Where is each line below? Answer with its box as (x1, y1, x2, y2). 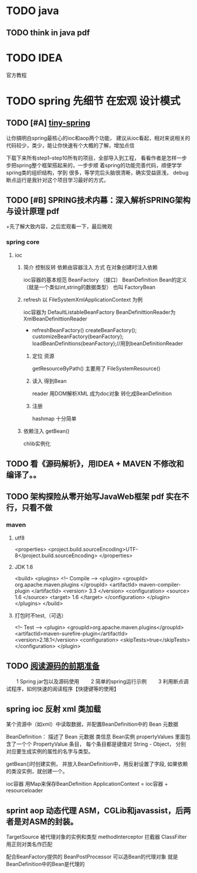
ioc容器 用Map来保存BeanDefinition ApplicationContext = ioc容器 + (6, 781, 168, 788)
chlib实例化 (23, 440, 51, 447)
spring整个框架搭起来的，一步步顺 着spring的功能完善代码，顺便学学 (16, 161, 182, 168)
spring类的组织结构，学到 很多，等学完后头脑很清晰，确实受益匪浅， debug (6, 169, 189, 176)
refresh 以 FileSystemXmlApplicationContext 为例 (23, 296, 143, 303)
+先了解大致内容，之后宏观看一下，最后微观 (6, 223, 113, 230)
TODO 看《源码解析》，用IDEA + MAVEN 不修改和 (6, 459, 185, 469)
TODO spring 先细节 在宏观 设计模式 (6, 94, 181, 107)
